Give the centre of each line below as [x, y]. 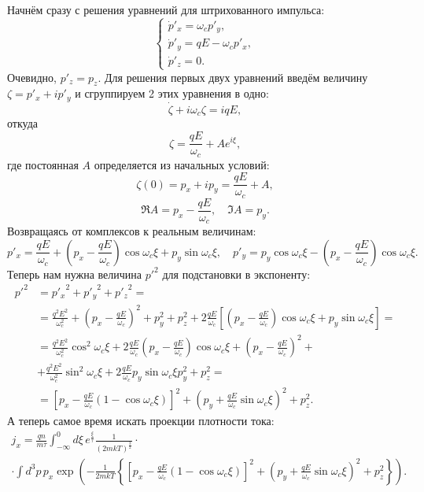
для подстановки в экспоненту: [236, 274]
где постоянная [43, 164]
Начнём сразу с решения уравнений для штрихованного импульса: [166, 9]
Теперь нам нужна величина [75, 274]
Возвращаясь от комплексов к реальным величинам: [132, 231]
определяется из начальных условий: [182, 164]
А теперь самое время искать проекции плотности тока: [141, 421]
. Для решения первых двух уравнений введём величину [233, 77]
